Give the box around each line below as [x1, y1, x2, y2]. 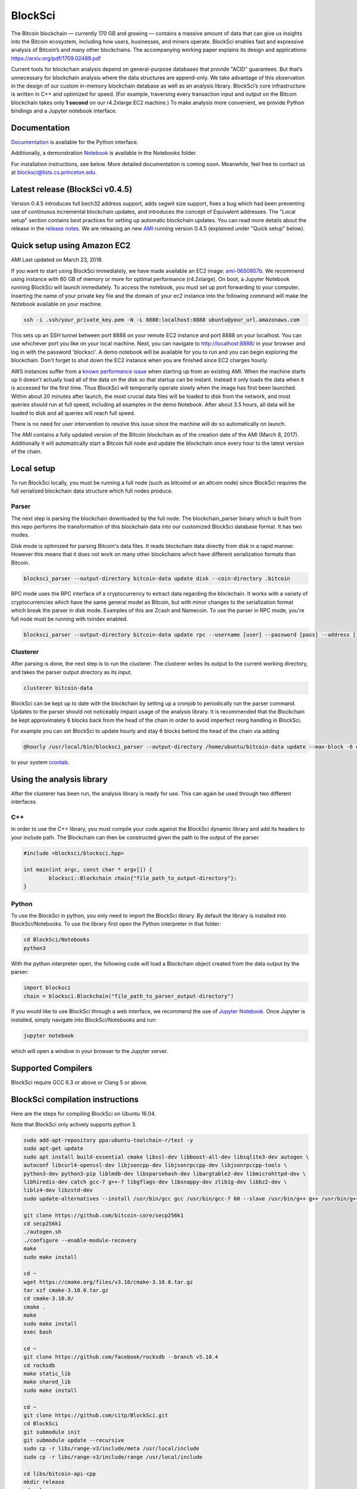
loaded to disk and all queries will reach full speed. [11, 409, 136, 416]
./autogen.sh [23, 1229, 62, 1235]
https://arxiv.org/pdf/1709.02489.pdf [11, 54, 101, 62]
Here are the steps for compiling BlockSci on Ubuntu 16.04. [11, 1110, 156, 1117]
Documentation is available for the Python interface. [11, 138, 139, 145]
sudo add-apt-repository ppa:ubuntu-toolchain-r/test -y [23, 1137, 193, 1144]
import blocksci [23, 985, 71, 991]
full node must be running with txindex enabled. [11, 615, 128, 622]
